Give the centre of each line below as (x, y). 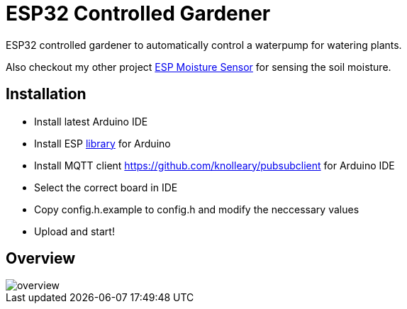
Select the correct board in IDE (106, 187)
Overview (41, 259)
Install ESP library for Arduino (102, 143)
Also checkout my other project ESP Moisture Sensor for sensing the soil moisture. (199, 67)
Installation (46, 94)
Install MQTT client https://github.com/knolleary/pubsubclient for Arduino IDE (214, 165)
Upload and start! (74, 231)
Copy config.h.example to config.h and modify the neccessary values (197, 209)
